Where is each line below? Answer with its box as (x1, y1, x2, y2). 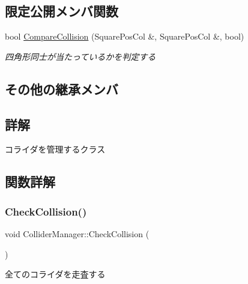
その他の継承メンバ (5, 79, 118, 98)
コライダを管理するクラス (5, 143, 106, 156)
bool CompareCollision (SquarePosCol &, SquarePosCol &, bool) (5, 30, 244, 43)
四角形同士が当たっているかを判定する (5, 50, 156, 62)
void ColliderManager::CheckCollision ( (5, 227, 150, 240)
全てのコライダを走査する (5, 268, 106, 280)
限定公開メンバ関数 (5, 2, 118, 20)
